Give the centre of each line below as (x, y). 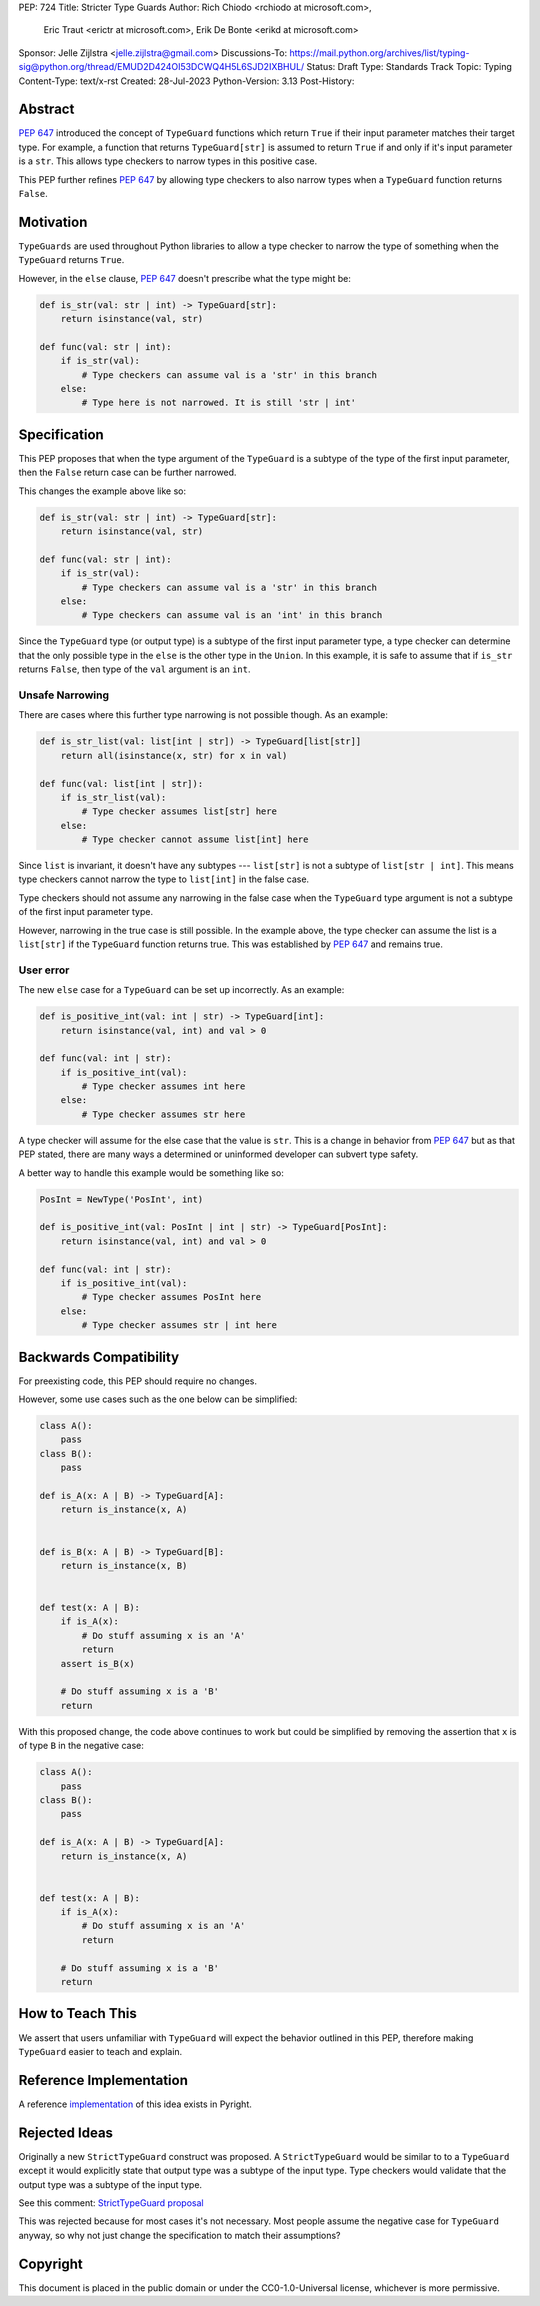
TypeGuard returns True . (71, 260)
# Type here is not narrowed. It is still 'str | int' (219, 403)
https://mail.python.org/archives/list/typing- (379, 52)
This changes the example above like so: (102, 491)
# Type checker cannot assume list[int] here (195, 839)
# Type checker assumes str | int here (179, 1325)
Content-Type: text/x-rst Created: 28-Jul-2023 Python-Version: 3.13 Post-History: (186, 81)
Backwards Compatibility (99, 1356)
